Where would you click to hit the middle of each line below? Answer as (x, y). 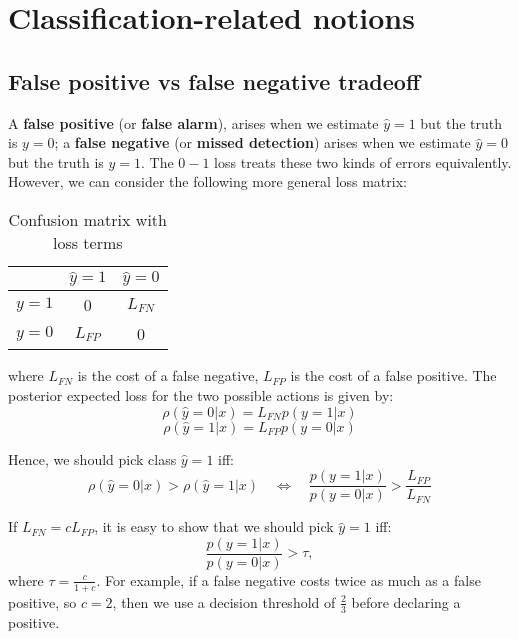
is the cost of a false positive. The (393, 375)
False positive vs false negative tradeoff (214, 80)
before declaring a (406, 601)
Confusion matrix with (87, 219)
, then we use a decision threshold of (224, 601)
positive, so (42, 601)
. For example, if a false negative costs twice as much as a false (288, 579)
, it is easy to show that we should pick (214, 526)
